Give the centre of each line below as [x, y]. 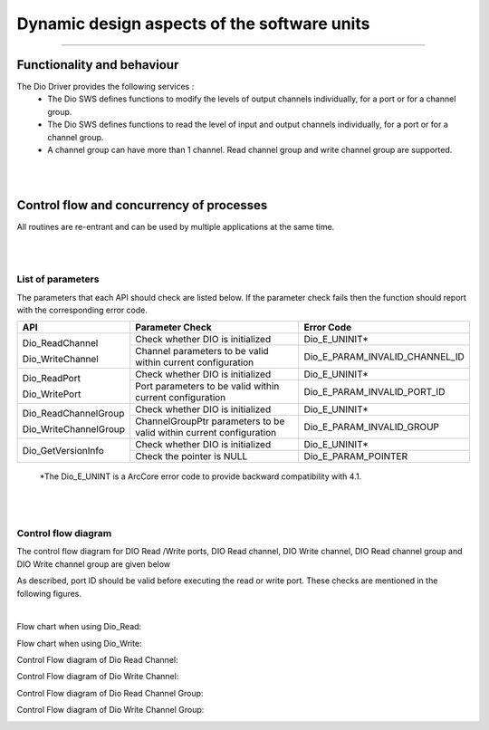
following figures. [49, 593]
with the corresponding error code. [82, 310]
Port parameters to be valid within [207, 387]
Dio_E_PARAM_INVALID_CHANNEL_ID [384, 357]
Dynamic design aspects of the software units [193, 24]
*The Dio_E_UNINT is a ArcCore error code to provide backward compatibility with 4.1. [201, 476]
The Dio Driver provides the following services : [105, 87]
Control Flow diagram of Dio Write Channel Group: [110, 710]
